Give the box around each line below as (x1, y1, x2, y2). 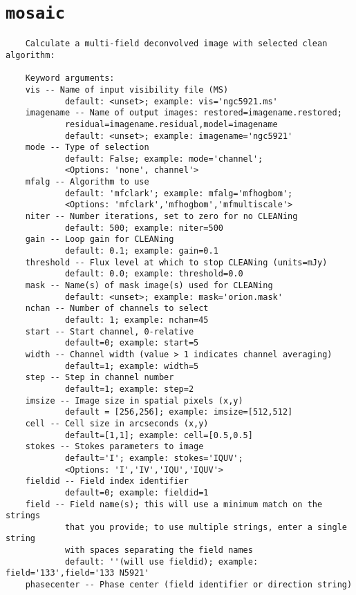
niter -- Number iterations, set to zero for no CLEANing (25, 211, 298, 222)
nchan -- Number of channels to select (25, 303, 209, 314)
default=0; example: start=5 (64, 338, 199, 348)
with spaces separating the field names (64, 545, 253, 556)
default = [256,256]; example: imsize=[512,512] (64, 407, 293, 417)
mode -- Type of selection (25, 142, 149, 153)
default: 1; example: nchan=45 (64, 315, 209, 325)
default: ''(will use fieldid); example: (64, 556, 259, 567)
